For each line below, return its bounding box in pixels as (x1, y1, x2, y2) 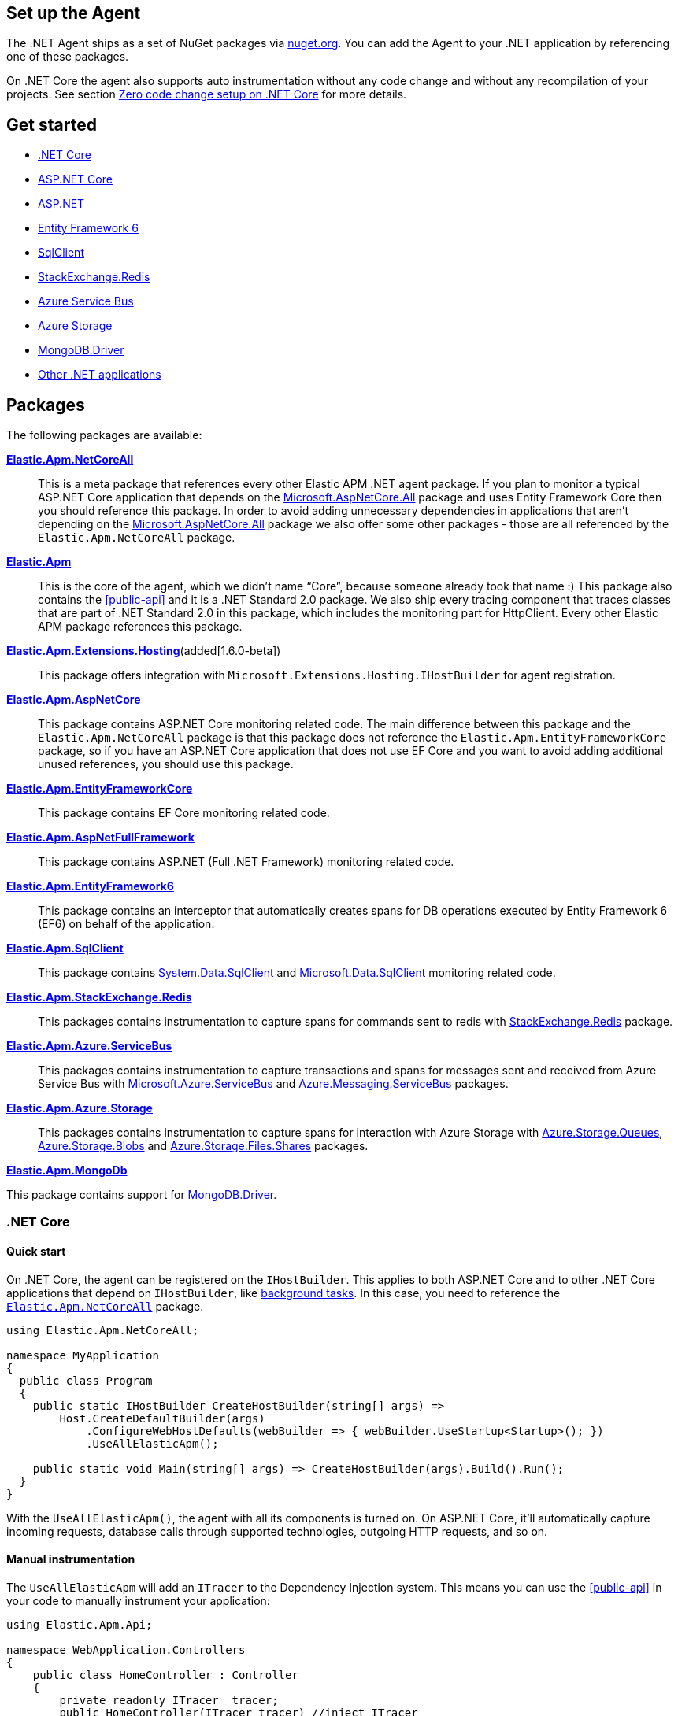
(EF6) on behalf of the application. (38, 917, 215, 931)
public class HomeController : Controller (32, 1668, 298, 1681)
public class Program (19, 1374, 153, 1387)
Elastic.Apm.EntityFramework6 (6, 879, 174, 893)
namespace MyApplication (6, 1348, 159, 1362)
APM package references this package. (38, 619, 243, 634)
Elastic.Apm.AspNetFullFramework (6, 830, 195, 845)
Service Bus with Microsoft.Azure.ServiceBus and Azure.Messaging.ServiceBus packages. (38, 1077, 509, 1091)
